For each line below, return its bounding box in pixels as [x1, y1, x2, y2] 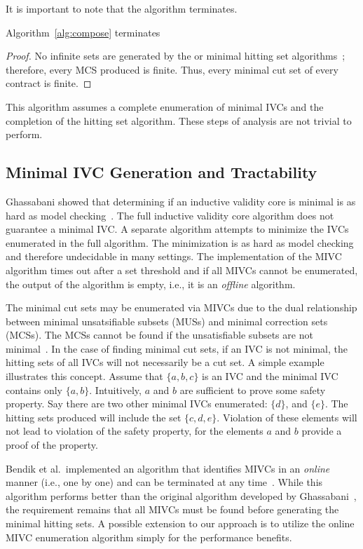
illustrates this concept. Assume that [6, 369, 163, 384]
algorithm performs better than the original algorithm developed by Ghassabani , [6, 488, 357, 503]
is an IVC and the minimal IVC [202, 369, 338, 384]
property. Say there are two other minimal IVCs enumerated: [6, 396, 268, 411]
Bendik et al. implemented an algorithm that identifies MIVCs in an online [6, 461, 330, 475]
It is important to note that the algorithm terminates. [6, 1, 238, 15]
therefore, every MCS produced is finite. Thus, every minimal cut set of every [6, 62, 338, 76]
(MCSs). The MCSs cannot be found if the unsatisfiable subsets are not [6, 327, 313, 342]
